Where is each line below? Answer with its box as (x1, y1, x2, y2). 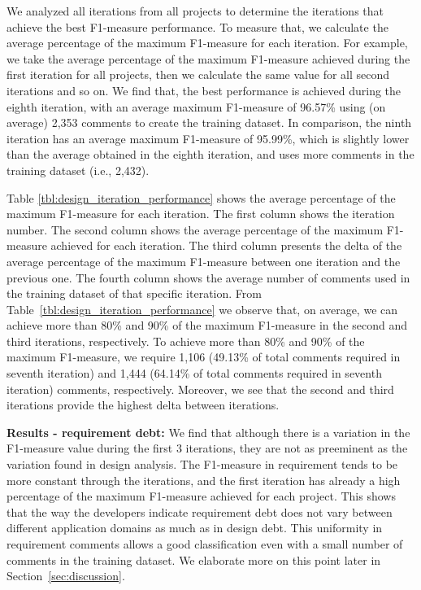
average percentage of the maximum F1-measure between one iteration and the (7, 252, 401, 269)
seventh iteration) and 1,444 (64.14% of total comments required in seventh (7, 365, 382, 382)
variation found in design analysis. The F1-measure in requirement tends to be (7, 456, 398, 473)
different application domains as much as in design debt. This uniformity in (7, 519, 383, 536)
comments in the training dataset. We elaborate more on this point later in (7, 551, 381, 568)
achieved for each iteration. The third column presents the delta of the (50, 237, 402, 254)
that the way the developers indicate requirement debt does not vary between (7, 503, 393, 520)
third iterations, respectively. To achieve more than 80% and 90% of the (7, 332, 365, 349)
